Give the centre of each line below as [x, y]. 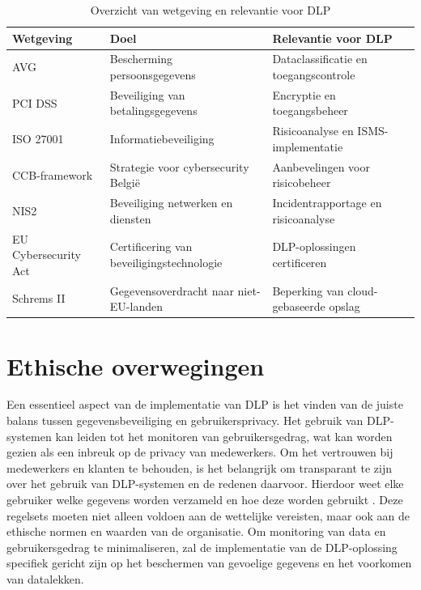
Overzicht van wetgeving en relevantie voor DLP [210, 10]
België [125, 183]
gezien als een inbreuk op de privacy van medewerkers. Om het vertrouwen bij [200, 452]
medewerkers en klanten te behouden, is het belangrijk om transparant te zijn [200, 467]
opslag [344, 306]
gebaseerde [299, 306]
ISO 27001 [38, 139]
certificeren [300, 263]
